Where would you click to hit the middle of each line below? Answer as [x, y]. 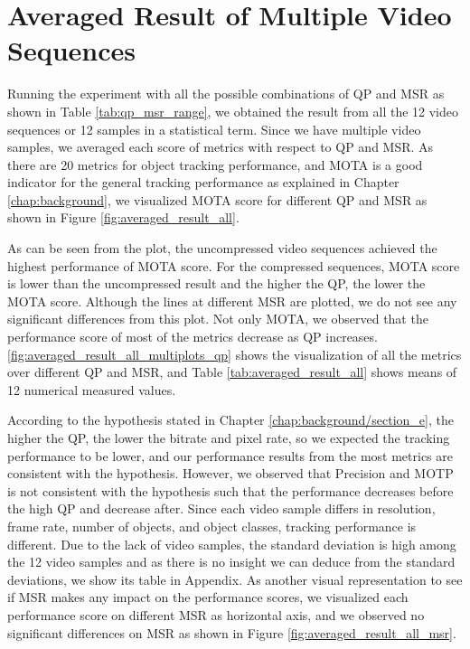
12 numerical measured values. [92, 389]
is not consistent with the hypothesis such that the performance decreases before [230, 490]
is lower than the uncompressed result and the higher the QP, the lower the [216, 283]
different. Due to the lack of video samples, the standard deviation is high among [232, 544]
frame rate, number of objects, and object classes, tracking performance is [212, 526]
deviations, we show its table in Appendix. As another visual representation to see [235, 579]
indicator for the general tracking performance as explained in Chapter [203, 182]
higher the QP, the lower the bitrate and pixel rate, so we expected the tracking [229, 437]
